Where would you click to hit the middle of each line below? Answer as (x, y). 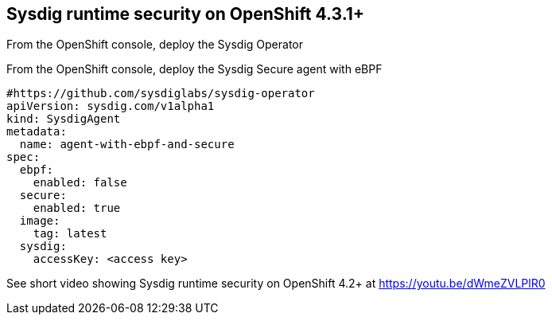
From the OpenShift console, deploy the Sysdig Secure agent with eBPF (194, 69)
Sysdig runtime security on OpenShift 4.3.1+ (186, 14)
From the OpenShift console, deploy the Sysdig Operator (155, 45)
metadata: (37, 132)
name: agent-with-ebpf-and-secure (127, 145)
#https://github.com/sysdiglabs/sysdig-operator (161, 94)
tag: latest (70, 234)
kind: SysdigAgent (64, 119)
